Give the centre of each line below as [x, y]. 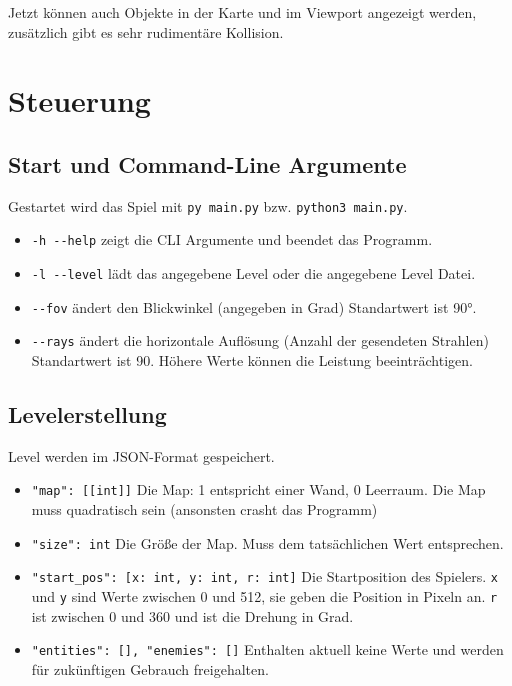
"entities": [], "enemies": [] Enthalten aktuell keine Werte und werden [267, 649]
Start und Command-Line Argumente [207, 163]
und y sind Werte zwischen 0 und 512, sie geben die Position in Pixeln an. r [264, 596]
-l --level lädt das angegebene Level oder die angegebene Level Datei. [253, 273]
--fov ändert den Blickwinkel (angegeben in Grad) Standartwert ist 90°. [254, 306]
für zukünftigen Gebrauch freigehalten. [150, 668]
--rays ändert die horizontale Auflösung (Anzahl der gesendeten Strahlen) [260, 340]
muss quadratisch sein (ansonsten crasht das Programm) [204, 509]
